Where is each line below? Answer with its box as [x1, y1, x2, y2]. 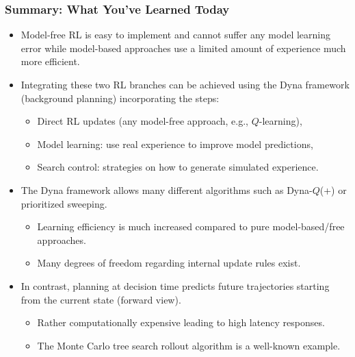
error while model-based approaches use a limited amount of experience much [21, 40, 346, 55]
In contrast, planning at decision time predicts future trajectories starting [21, 278, 330, 293]
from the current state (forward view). [21, 292, 181, 306]
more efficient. [21, 54, 80, 69]
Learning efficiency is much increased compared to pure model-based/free [37, 219, 345, 234]
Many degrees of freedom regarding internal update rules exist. [37, 256, 301, 270]
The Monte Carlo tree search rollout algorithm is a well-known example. [37, 338, 341, 352]
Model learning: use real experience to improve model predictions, [37, 136, 313, 151]
